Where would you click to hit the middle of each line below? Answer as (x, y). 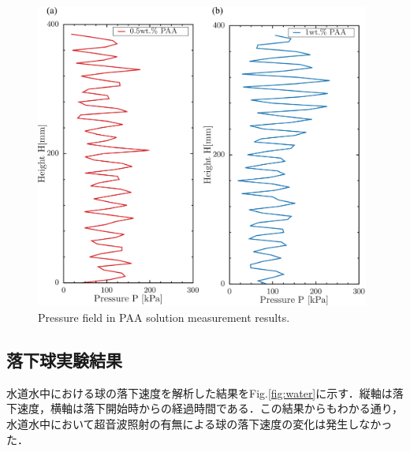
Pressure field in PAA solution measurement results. (164, 317)
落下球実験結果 (64, 359)
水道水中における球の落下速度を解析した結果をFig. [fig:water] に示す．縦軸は (199, 392)
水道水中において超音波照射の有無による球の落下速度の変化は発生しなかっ (199, 423)
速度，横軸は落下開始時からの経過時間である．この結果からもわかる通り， (210, 408)
